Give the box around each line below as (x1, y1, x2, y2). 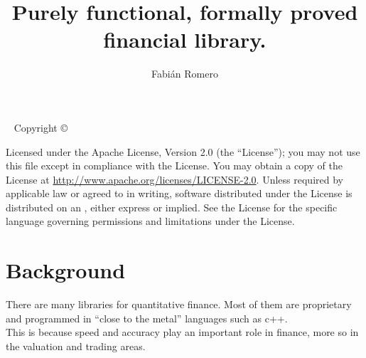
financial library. (103, 25, 267, 54)
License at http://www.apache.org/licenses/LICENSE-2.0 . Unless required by (6, 172, 343, 186)
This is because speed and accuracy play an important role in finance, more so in (6, 325, 359, 339)
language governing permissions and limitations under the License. (6, 214, 295, 228)
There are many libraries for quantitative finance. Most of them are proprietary (6, 297, 352, 312)
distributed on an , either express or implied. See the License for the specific (6, 199, 338, 214)
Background (6, 256, 126, 285)
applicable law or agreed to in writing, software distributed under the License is (6, 186, 352, 201)
